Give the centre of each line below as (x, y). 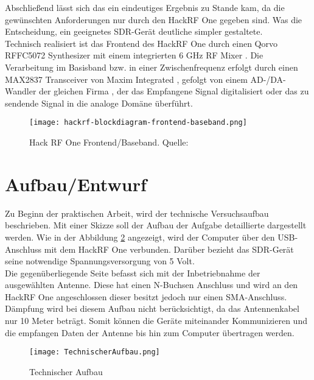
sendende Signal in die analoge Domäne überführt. (99, 103)
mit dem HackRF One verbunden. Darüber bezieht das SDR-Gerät (169, 249)
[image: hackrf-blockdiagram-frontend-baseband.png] (138, 123)
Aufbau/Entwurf (76, 184)
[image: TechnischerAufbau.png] (95, 352)
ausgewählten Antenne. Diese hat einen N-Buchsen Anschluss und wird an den (152, 285)
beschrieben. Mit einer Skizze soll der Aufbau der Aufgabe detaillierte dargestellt (156, 225)
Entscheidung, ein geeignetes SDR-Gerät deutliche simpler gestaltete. (134, 31)
